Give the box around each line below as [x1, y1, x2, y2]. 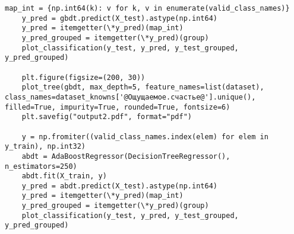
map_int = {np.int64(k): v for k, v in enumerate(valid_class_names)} [5, 4, 290, 12]
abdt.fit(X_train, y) [21, 172, 107, 181]
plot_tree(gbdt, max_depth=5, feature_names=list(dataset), [21, 83, 264, 92]
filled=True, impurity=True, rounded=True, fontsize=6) [5, 102, 230, 111]
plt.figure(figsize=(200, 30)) [21, 73, 146, 82]
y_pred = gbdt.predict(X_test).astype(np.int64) [21, 14, 217, 23]
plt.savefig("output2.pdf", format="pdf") [21, 113, 192, 121]
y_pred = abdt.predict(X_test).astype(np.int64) [21, 181, 217, 190]
